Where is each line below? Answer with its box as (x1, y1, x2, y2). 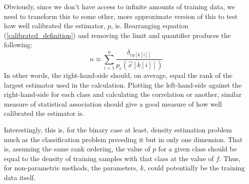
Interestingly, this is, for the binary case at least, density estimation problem (4, 125, 232, 134)
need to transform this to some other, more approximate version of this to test (4, 11, 238, 21)
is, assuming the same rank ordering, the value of (4, 144, 151, 154)
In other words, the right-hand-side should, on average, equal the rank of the (4, 70, 232, 80)
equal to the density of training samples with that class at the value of (4, 153, 214, 163)
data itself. (4, 172, 36, 182)
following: (4, 39, 33, 50)
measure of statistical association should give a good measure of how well (4, 98, 222, 109)
